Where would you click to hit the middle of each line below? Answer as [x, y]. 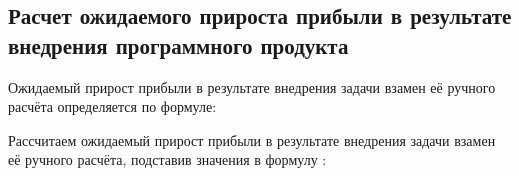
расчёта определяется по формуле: [112, 106]
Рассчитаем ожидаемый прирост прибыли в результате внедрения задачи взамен [252, 139]
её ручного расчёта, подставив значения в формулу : [167, 159]
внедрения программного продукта [178, 44]
